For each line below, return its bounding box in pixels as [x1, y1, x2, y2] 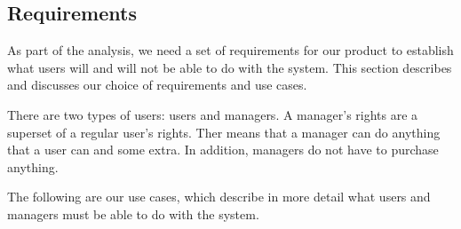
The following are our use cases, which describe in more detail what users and [7, 187, 431, 206]
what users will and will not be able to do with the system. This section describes [7, 58, 452, 76]
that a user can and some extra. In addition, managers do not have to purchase [7, 140, 439, 159]
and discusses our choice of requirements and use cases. [7, 75, 307, 94]
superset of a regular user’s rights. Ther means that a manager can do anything [7, 122, 441, 141]
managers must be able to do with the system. [7, 204, 259, 223]
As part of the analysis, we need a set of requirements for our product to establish [7, 41, 454, 59]
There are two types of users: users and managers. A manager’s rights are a [7, 105, 418, 123]
